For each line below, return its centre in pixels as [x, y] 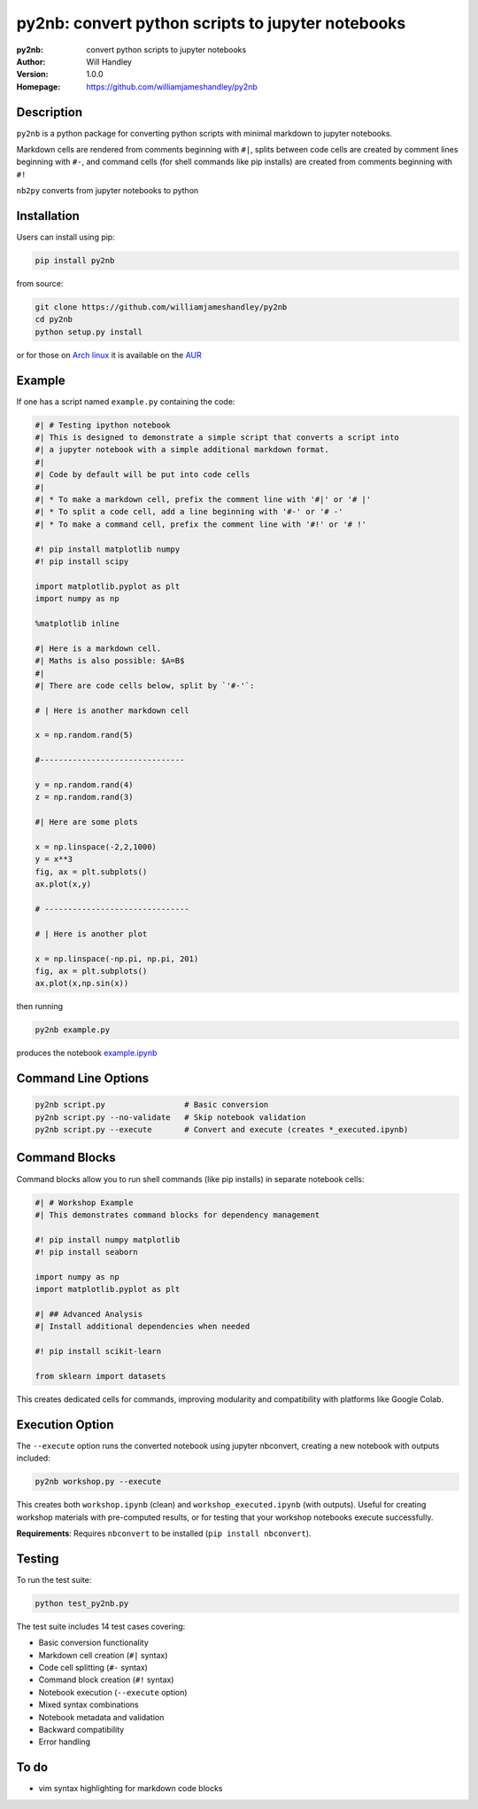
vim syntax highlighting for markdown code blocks [131, 1789]
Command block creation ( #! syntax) [106, 1680]
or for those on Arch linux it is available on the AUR [109, 355]
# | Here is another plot [91, 934]
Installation [48, 216]
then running [40, 1006]
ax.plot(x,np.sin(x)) [82, 983]
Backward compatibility [81, 1730]
